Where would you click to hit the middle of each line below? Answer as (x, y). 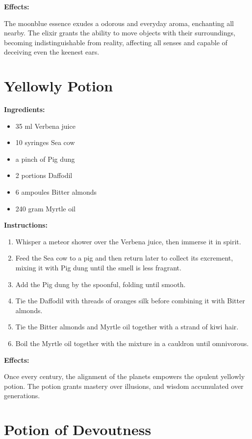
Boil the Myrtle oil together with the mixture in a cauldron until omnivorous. (132, 343)
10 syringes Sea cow (45, 142)
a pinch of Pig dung (45, 159)
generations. (22, 395)
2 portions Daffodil (44, 175)
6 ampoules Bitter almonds (56, 192)
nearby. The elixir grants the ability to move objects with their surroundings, (120, 33)
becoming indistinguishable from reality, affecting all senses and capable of (116, 42)
